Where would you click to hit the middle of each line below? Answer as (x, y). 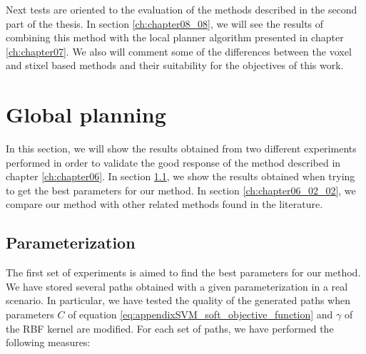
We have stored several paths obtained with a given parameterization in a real (177, 286)
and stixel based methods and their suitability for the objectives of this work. (175, 65)
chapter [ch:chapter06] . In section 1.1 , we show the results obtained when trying (181, 176)
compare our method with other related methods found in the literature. (164, 204)
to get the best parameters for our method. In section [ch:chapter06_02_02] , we (181, 190)
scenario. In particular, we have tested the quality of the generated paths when (178, 300)
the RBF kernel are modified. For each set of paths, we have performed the (170, 328)
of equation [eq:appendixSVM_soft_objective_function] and (200, 314)
